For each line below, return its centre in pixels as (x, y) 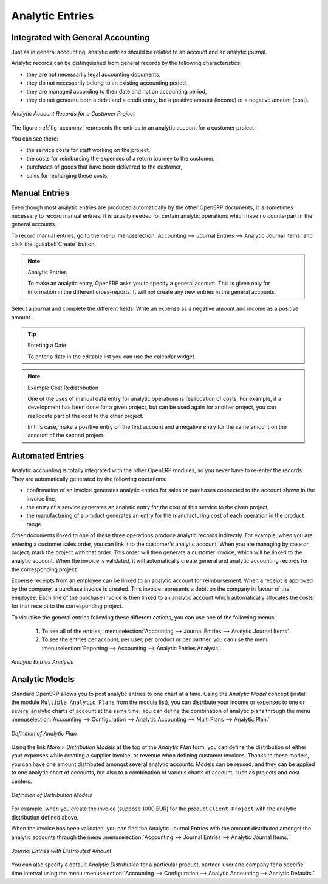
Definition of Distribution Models (52, 795)
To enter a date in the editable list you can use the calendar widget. (112, 357)
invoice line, (42, 498)
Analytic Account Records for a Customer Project (73, 114)
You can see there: (35, 139)
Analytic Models (43, 679)
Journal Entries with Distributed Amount (61, 851)
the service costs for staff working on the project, (88, 150)
